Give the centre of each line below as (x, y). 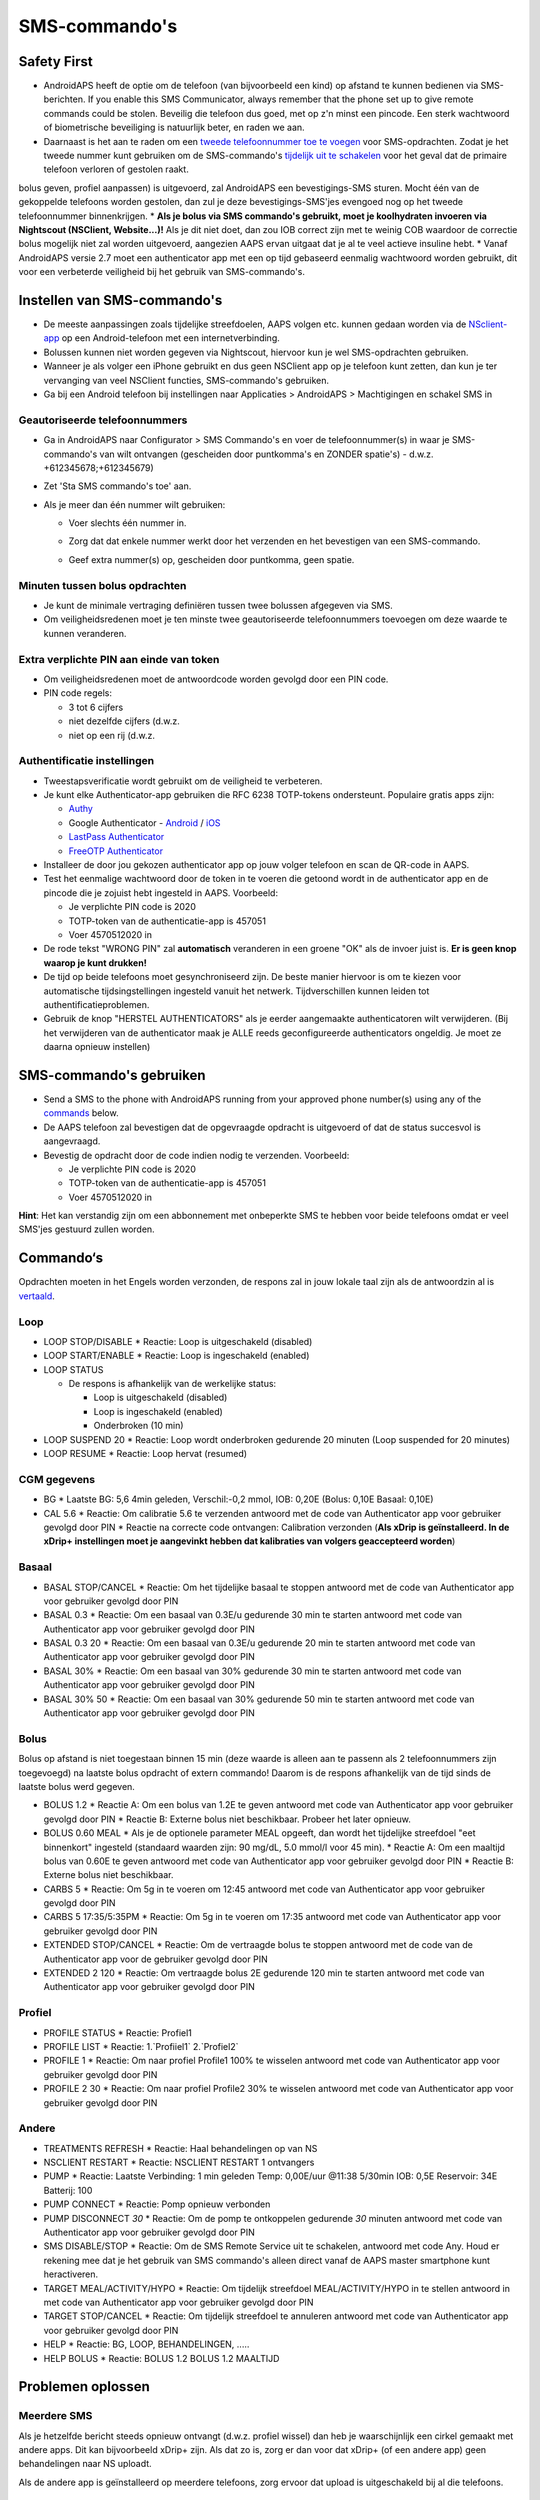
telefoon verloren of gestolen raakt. (116, 169)
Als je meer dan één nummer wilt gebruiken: (134, 504)
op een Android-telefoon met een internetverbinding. (170, 338)
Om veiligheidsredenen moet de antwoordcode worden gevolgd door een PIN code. (216, 679)
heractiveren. (71, 2274)
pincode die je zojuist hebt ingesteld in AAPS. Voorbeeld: (161, 892)
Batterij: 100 (68, 2190)
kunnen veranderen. (85, 633)
